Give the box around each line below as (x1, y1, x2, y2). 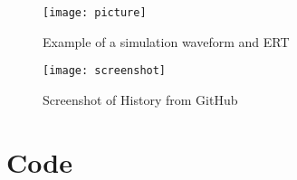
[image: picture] (43, 6, 147, 19)
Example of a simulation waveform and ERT (43, 32, 290, 51)
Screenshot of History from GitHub (43, 90, 238, 109)
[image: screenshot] (43, 64, 167, 78)
